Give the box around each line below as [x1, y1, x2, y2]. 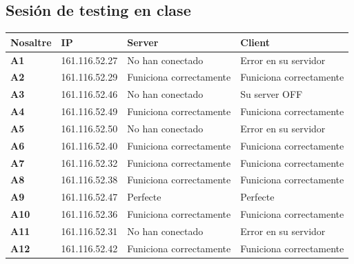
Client [240, 34, 270, 49]
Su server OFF [240, 87, 303, 101]
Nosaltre [10, 34, 52, 49]
